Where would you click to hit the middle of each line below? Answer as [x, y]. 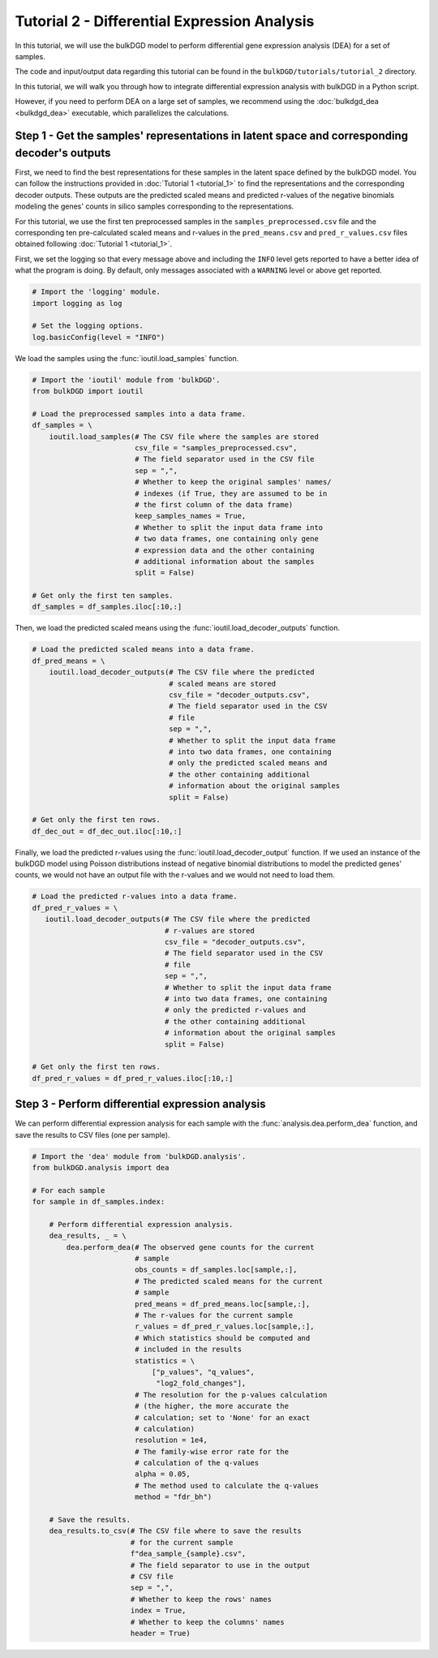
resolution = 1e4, [171, 1440]
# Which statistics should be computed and [222, 1338]
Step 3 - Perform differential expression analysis [140, 1104]
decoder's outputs [63, 153]
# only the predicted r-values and [235, 1010]
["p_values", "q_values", [203, 1372]
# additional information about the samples [224, 561]
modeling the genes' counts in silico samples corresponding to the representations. [155, 206]
